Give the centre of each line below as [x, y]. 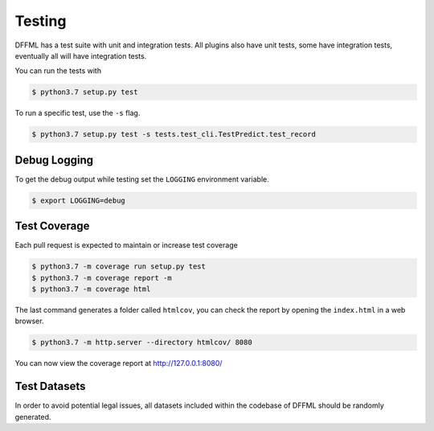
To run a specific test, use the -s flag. [78, 113]
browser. [29, 321]
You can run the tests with [58, 71]
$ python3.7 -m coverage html [91, 289]
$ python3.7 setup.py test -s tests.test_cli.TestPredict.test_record [174, 134]
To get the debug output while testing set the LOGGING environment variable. [142, 179]
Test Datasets [50, 386]
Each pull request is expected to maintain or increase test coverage [127, 245]
